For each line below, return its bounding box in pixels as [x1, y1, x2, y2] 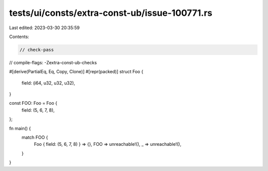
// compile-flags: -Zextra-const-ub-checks [9, 59, 97, 65]
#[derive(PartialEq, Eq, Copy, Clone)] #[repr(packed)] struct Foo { [9, 69, 143, 75]
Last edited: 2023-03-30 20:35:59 [9, 25, 80, 31]
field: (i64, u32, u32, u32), [21, 80, 75, 86]
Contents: [9, 34, 29, 40]
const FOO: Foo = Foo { [9, 100, 58, 106]
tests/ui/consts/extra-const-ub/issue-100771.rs [9, 7, 213, 18]
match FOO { [21, 134, 48, 140]
